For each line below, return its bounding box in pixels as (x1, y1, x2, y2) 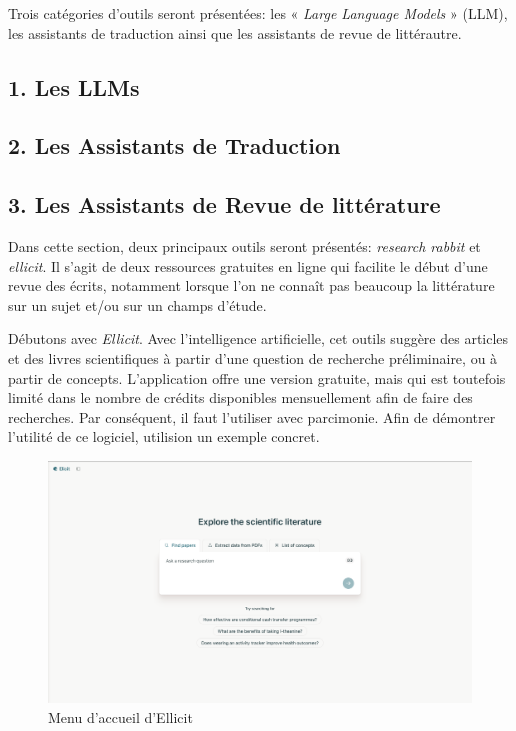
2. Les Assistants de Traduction (8, 130, 341, 161)
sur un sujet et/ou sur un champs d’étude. (8, 294, 267, 315)
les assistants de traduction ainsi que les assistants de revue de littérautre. (8, 22, 462, 43)
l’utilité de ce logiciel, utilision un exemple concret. (8, 426, 320, 447)
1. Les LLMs (8, 71, 140, 102)
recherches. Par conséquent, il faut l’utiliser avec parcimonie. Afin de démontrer (8, 406, 496, 427)
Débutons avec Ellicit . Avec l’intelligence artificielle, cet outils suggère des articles (8, 328, 509, 349)
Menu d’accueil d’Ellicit (48, 706, 193, 727)
